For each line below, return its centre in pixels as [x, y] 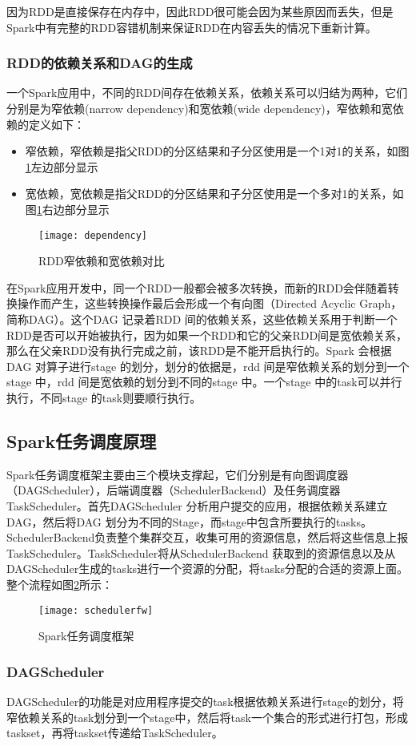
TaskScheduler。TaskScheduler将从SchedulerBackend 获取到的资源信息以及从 [201, 552]
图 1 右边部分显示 [67, 209]
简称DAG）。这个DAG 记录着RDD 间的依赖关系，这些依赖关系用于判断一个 [202, 319]
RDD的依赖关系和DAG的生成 [100, 63]
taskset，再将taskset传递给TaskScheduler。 [115, 733]
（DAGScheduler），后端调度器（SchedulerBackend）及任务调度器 [174, 490]
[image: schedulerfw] [96, 610]
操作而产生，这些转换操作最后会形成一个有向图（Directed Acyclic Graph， [210, 303]
